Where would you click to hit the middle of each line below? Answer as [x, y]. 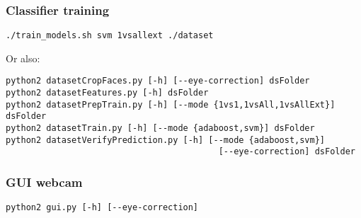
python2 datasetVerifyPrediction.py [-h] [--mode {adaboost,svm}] [166, 140]
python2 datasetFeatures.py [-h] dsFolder [107, 93]
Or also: [23, 58]
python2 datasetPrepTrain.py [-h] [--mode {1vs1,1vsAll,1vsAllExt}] [171, 104]
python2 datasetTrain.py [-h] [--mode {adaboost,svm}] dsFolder [160, 128]
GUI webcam [44, 182]
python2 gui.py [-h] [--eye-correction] [102, 208]
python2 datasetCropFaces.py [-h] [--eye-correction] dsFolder [158, 81]
